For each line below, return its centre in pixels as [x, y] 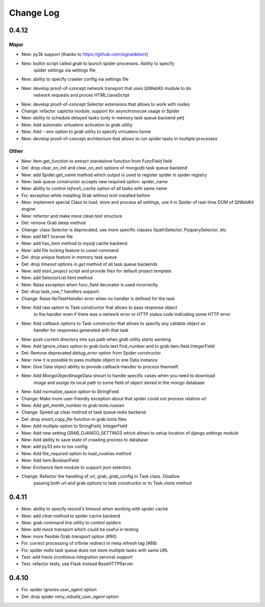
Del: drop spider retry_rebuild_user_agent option [70, 596]
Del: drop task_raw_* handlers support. [61, 292]
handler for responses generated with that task [81, 330]
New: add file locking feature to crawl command [70, 250]
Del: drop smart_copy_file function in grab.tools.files [74, 419]
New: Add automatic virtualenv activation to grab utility [77, 125]
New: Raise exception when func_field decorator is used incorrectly [90, 284]
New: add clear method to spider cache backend [71, 516]
